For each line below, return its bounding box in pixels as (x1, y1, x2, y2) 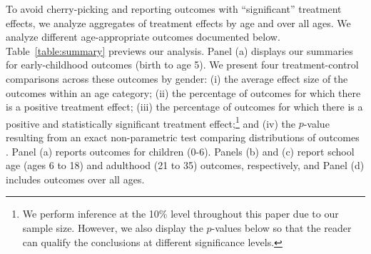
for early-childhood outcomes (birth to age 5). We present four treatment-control (6, 57, 359, 72)
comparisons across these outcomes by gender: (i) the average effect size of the (6, 71, 348, 86)
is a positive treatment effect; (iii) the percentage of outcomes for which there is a (6, 99, 363, 114)
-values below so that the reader (211, 220, 352, 235)
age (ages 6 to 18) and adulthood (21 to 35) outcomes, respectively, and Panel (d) (6, 158, 365, 173)
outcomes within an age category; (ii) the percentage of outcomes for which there (6, 85, 361, 100)
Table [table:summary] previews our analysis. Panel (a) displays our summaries (6, 43, 353, 58)
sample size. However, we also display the (22, 220, 203, 235)
